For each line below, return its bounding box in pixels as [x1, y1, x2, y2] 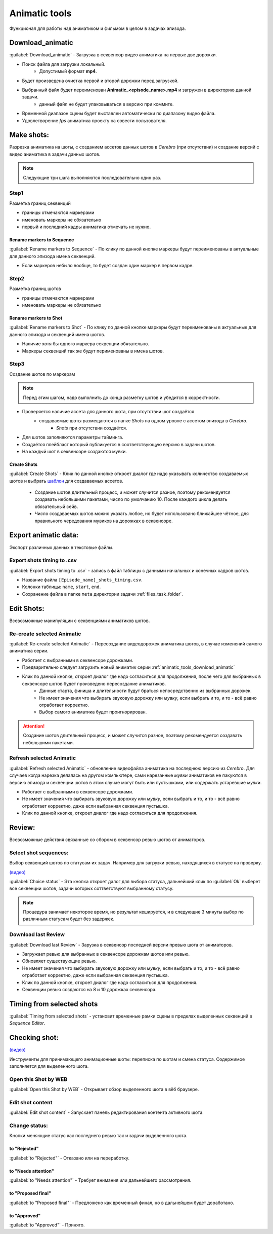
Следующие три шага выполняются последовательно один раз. [23, 174, 162, 180]
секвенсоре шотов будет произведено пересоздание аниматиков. [22, 680, 166, 686]
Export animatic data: [9, 531, 79, 539]
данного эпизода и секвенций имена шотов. [9, 331, 106, 337]
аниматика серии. [9, 648, 49, 654]
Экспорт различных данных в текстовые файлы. [9, 544, 114, 550]
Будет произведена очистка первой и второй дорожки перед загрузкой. [22, 78, 179, 84]
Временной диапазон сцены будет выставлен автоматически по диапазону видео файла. [22, 111, 216, 117]
